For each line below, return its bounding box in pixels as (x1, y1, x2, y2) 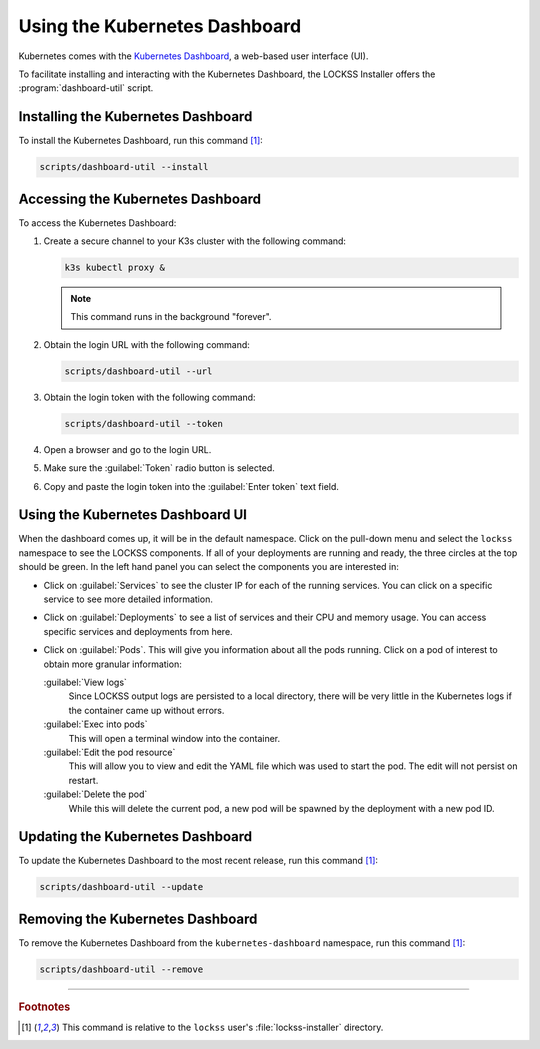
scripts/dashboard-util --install (39, 161, 209, 173)
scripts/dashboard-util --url (64, 365, 213, 377)
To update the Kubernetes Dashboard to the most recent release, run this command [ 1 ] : (18, 855, 379, 867)
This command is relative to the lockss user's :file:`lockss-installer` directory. (61, 1021, 384, 1034)
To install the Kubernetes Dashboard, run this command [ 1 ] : (18, 135, 264, 147)
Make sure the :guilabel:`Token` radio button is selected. (43, 462, 275, 474)
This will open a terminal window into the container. (68, 732, 280, 744)
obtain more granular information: (43, 658, 182, 670)
